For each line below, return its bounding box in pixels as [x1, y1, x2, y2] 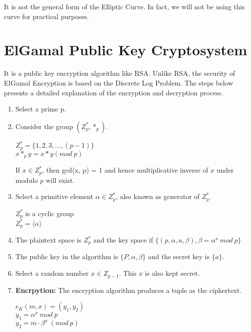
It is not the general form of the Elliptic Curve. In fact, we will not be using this [4, 1, 245, 11]
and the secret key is [148, 251, 210, 262]
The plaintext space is [15, 235, 82, 244]
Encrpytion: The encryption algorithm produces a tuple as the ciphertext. [15, 285, 242, 295]
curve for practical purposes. [4, 11, 89, 21]
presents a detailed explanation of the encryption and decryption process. [4, 87, 224, 97]
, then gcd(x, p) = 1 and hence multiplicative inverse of [42, 165, 209, 175]
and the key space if [93, 235, 153, 244]
